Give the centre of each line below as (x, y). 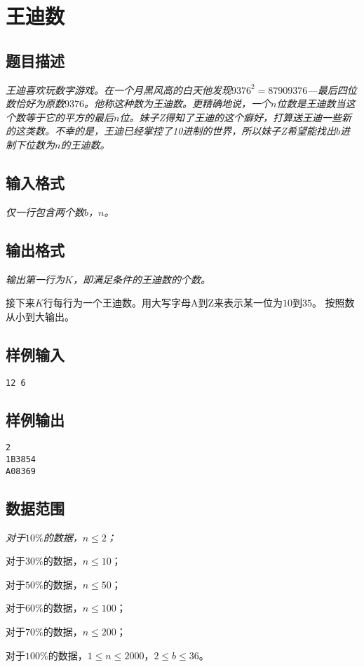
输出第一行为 (35, 279)
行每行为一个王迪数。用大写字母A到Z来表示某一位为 (163, 303)
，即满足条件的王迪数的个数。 (141, 279)
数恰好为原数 (35, 103)
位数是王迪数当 (311, 103)
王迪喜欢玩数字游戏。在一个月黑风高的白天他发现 (119, 89)
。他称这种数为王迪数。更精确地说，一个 (177, 103)
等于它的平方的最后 (69, 117)
